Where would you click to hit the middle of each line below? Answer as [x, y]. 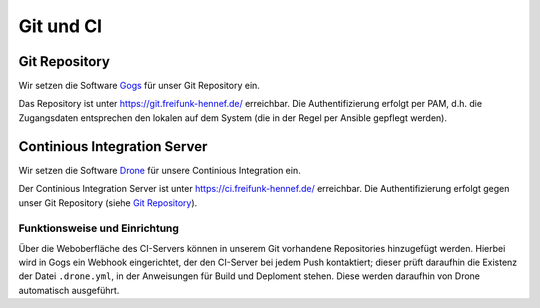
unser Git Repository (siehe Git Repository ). [108, 202]
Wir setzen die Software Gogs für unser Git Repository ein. [139, 86]
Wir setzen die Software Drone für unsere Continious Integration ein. [159, 170]
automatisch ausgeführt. [69, 290]
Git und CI [60, 26]
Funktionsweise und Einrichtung [99, 228]
